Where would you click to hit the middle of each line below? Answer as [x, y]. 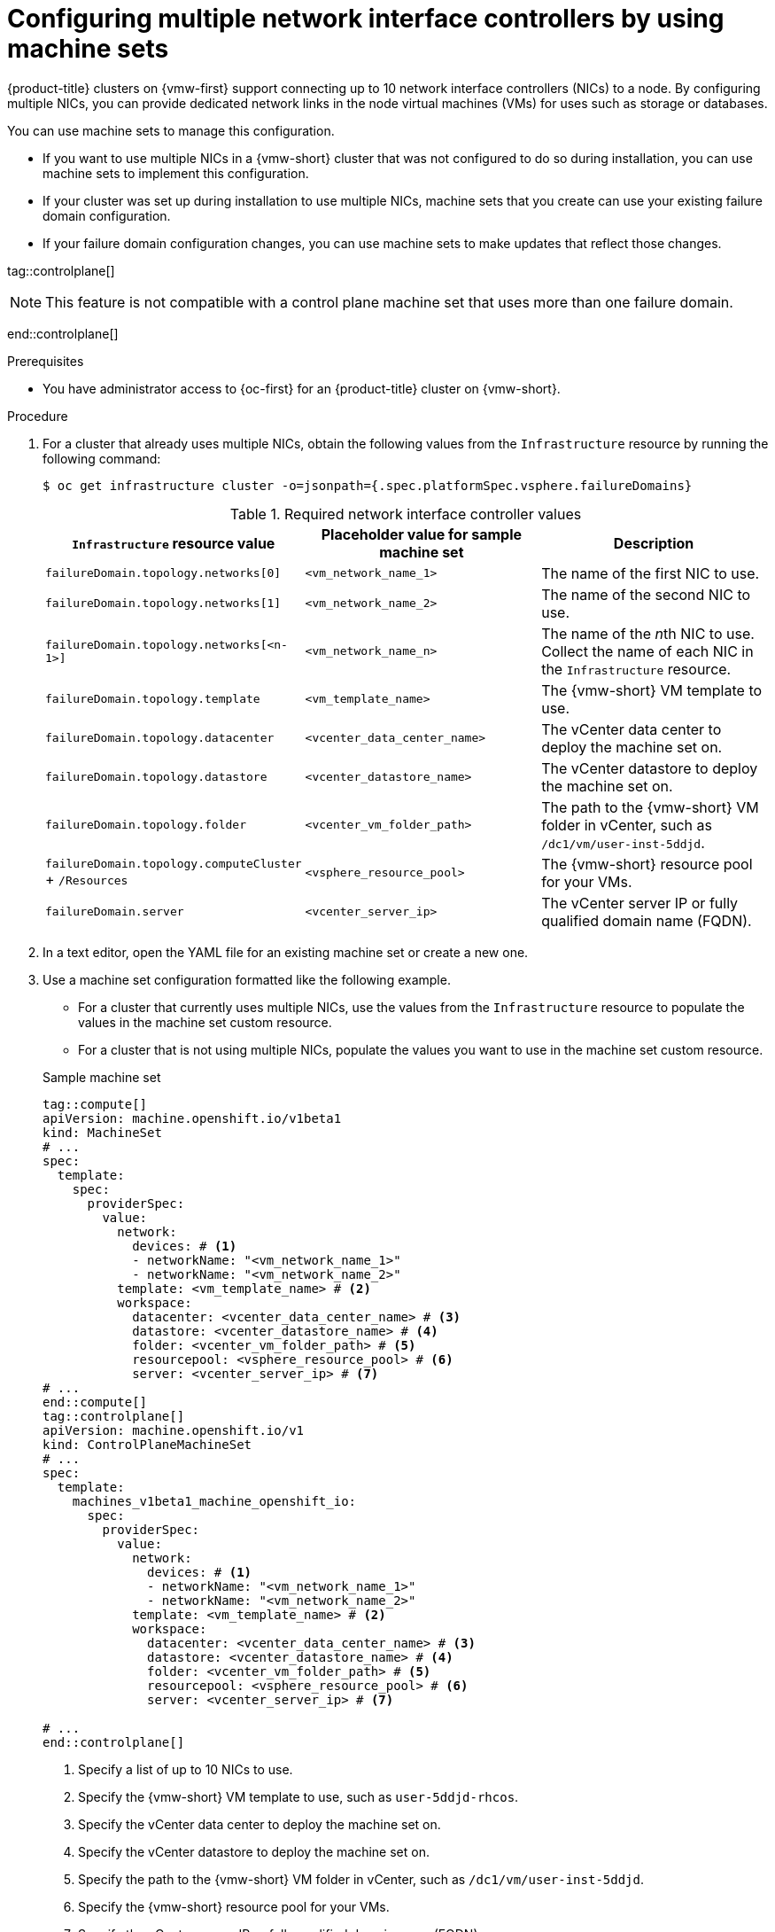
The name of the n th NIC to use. [648, 633]
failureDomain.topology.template [153, 699]
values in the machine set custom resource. [205, 1022]
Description [654, 543]
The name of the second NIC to [646, 594]
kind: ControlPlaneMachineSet [147, 1444]
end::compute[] [95, 1402]
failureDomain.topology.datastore [156, 777]
